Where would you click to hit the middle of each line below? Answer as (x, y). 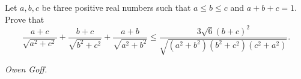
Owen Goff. (26, 69)
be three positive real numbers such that (116, 7)
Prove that (25, 19)
